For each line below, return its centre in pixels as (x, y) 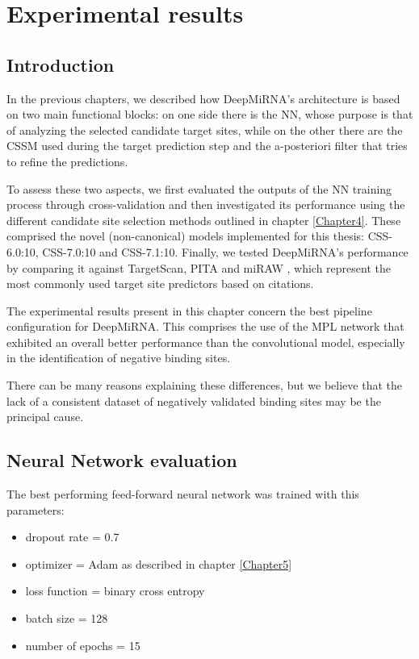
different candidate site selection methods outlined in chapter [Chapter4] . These (204, 220)
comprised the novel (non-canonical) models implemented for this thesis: (186, 236)
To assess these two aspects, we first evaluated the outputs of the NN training (199, 188)
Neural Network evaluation (122, 460)
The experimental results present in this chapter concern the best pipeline (189, 310)
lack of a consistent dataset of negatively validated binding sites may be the (194, 400)
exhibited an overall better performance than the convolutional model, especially (206, 342)
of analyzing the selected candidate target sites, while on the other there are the (205, 129)
